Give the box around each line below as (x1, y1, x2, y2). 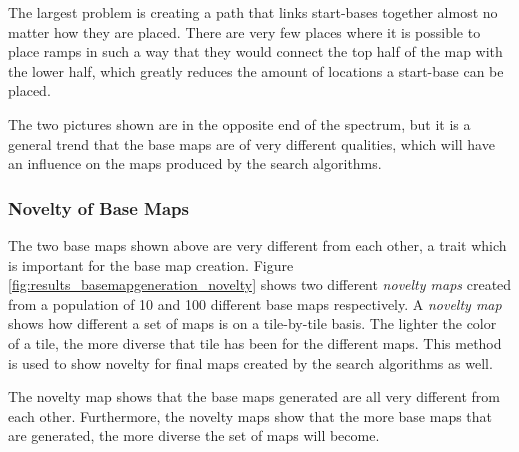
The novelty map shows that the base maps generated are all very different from (8, 386, 501, 407)
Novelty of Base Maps (8, 195, 189, 220)
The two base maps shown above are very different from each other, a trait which (8, 234, 507, 255)
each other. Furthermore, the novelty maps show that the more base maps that (8, 405, 493, 426)
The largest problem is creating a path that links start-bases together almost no (8, 2, 498, 22)
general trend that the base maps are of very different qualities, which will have (8, 133, 495, 154)
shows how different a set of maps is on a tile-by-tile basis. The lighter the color (8, 313, 497, 334)
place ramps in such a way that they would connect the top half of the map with (8, 41, 503, 62)
